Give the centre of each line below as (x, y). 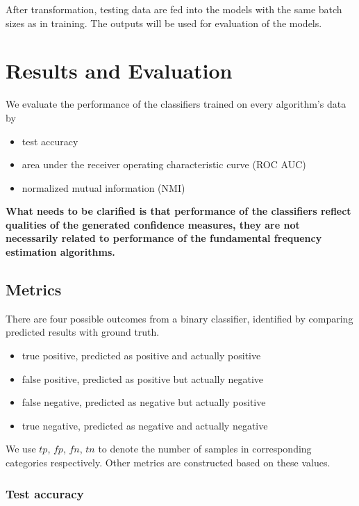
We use (21, 449)
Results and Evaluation (119, 71)
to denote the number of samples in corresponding (205, 449)
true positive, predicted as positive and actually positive (141, 356)
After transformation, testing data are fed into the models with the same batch (174, 9)
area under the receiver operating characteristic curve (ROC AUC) (164, 164)
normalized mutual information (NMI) (103, 187)
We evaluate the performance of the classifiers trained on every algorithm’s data (176, 104)
